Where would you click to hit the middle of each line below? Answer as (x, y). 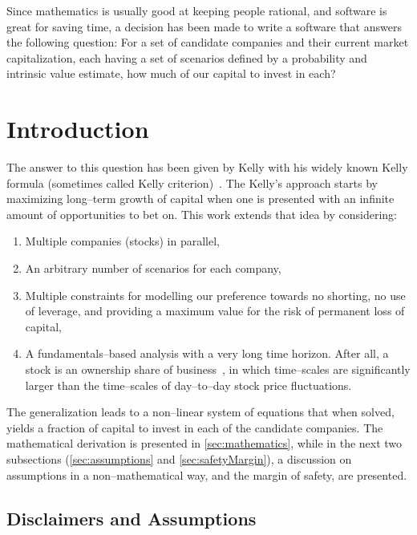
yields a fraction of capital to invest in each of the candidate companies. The (195, 427)
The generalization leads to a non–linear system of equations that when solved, (200, 412)
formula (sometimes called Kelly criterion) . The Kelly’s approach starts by (192, 182)
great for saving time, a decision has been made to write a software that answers (204, 26)
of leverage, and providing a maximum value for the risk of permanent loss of (215, 311)
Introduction (78, 129)
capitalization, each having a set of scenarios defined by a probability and (187, 57)
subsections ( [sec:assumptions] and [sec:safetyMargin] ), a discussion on (179, 459)
